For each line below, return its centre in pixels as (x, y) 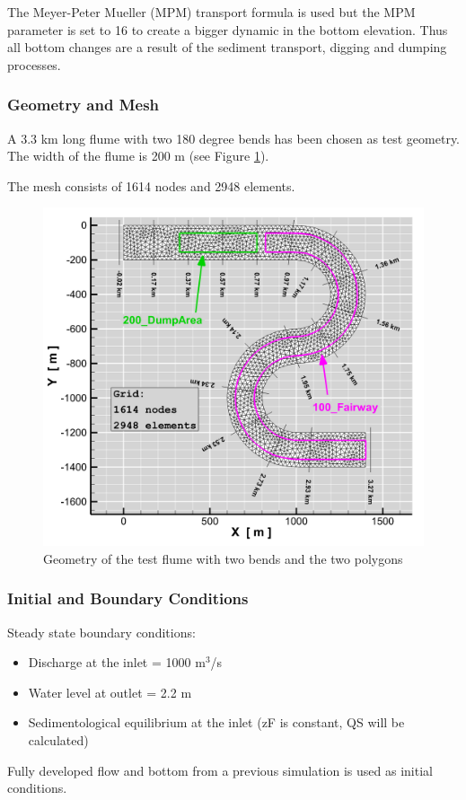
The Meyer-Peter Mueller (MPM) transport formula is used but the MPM (211, 12)
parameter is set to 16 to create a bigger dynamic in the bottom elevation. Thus (228, 29)
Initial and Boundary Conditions (128, 598)
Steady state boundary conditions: (101, 632)
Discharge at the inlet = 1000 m (117, 662)
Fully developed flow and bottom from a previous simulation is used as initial (220, 770)
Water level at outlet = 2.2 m (110, 692)
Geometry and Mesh (84, 105)
